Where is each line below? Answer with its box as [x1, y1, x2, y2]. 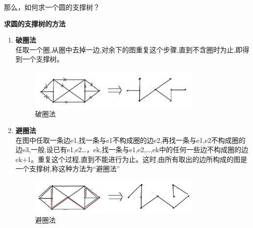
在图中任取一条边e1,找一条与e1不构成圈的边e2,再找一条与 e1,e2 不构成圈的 [15, 135, 246, 145]
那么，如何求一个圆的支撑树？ [4, 2, 100, 12]
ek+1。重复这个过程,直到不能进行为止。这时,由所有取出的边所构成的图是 [15, 154, 248, 164]
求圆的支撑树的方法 [4, 18, 66, 28]
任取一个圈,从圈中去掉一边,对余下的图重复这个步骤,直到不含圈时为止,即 [15, 44, 243, 54]
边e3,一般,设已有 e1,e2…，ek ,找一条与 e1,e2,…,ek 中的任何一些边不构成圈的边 [15, 144, 249, 155]
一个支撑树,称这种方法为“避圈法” [15, 163, 120, 174]
